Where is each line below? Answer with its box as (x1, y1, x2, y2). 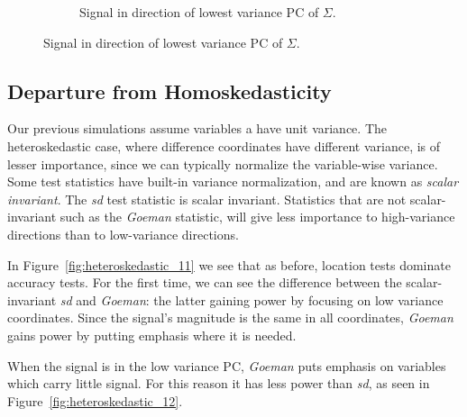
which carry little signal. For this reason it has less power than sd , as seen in (7, 374, 430, 393)
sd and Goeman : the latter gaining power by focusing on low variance (60, 290, 444, 309)
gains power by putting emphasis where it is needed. (7, 325, 297, 344)
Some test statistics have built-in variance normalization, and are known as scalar (7, 172, 459, 191)
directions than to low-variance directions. (7, 224, 239, 243)
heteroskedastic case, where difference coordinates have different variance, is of (7, 136, 441, 155)
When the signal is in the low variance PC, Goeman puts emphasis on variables (7, 356, 446, 375)
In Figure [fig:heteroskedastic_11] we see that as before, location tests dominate (7, 255, 451, 274)
